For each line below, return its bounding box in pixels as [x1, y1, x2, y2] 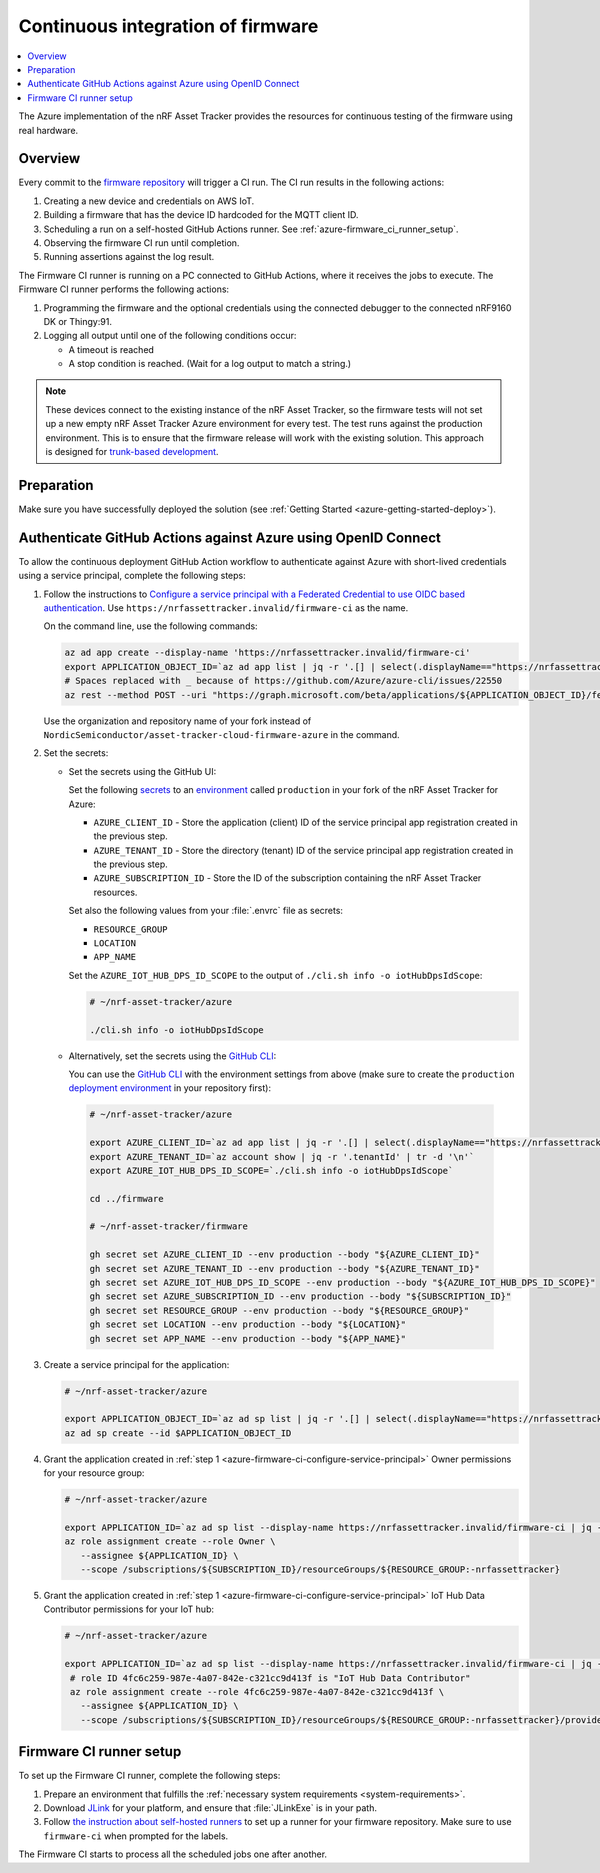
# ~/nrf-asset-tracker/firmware [89, 1221, 249, 1232]
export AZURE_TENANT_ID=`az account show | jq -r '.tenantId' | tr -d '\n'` [89, 1151, 475, 1162]
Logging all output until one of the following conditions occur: [43, 330, 297, 342]
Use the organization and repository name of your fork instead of [43, 715, 312, 727]
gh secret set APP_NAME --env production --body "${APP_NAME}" [89, 1333, 407, 1344]
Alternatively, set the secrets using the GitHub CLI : [68, 1050, 277, 1062]
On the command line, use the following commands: [43, 620, 259, 632]
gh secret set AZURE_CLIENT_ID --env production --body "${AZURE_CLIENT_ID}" [89, 1249, 480, 1260]
